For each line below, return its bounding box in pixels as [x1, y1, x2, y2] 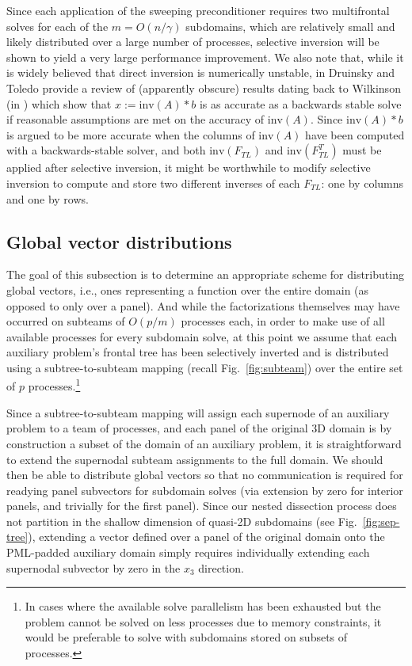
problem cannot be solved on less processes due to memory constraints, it [25, 613, 382, 630]
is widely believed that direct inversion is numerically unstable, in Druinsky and [6, 64, 395, 81]
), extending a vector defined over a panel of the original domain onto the [28, 528, 385, 545]
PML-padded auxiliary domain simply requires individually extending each [6, 544, 370, 561]
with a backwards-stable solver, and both [6, 142, 206, 158]
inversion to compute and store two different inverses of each [6, 174, 300, 191]
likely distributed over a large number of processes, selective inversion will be [6, 33, 380, 50]
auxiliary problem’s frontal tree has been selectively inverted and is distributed [6, 344, 389, 360]
